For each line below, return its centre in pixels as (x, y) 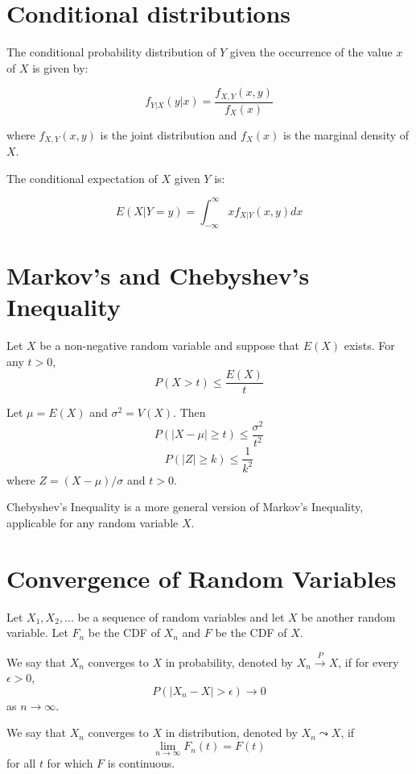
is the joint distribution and (169, 134)
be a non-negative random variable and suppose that (169, 345)
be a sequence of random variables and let (181, 616)
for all (21, 763)
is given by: (60, 67)
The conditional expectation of (82, 178)
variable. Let (37, 633)
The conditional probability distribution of (111, 52)
